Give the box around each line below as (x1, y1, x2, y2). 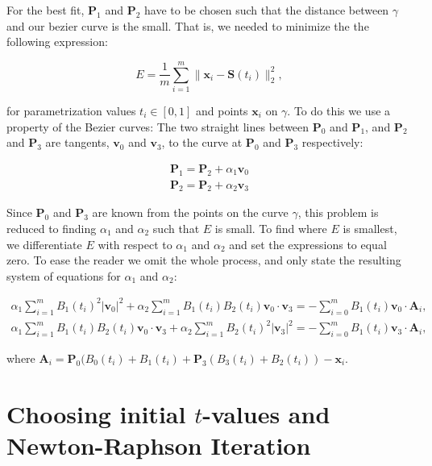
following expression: (6, 33, 108, 50)
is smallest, (343, 219, 397, 236)
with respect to (98, 235, 172, 252)
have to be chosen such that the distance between (144, 2, 389, 18)
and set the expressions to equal (229, 235, 387, 252)
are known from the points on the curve (92, 204, 289, 221)
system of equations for (6, 267, 121, 284)
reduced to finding (6, 219, 97, 236)
